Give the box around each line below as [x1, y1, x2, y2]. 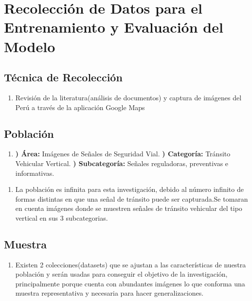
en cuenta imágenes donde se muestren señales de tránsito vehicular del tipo [15, 203, 242, 213]
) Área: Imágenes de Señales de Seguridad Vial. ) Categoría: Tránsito [15, 149, 231, 159]
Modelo [4, 36, 55, 56]
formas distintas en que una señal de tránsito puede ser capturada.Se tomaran [15, 193, 248, 204]
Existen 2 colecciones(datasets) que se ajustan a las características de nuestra [15, 259, 246, 269]
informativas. [15, 168, 54, 178]
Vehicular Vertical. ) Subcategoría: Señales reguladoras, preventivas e [15, 158, 229, 168]
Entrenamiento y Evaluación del [4, 17, 223, 37]
